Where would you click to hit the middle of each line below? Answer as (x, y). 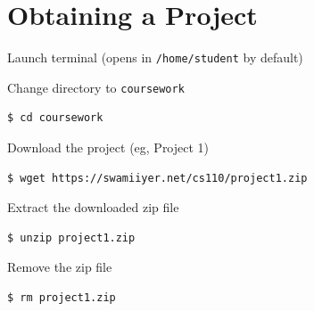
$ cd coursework (55, 118)
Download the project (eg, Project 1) (108, 147)
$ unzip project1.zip (71, 237)
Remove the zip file (60, 267)
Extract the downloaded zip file (93, 207)
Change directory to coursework (96, 87)
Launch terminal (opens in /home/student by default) (155, 57)
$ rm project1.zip (62, 298)
